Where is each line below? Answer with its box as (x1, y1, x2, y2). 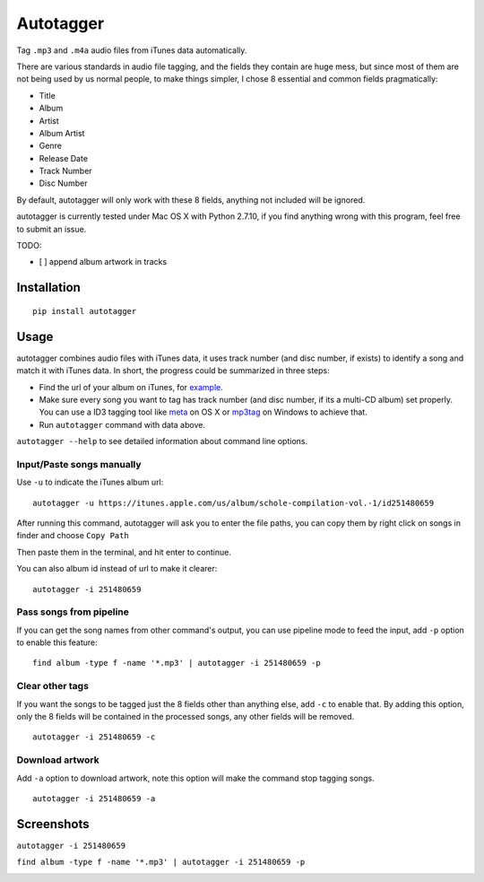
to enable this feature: (16, 637, 98, 648)
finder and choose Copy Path (16, 530, 129, 541)
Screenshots (16, 817, 90, 832)
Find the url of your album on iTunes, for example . (39, 381, 224, 392)
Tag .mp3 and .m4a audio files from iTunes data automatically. (16, 45, 247, 56)
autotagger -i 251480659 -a (32, 793, 156, 803)
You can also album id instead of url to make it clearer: (16, 563, 218, 574)
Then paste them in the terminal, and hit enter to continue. (16, 546, 232, 557)
